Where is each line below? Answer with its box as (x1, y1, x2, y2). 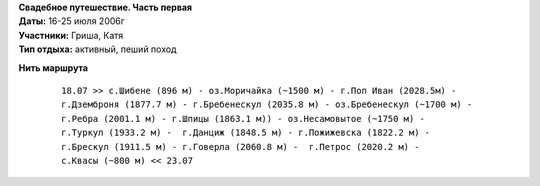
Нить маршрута (18, 61, 89, 74)
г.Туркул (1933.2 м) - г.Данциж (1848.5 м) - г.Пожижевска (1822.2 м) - (61, 127, 431, 139)
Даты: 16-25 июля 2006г (18, 15, 125, 27)
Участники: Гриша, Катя (18, 29, 124, 41)
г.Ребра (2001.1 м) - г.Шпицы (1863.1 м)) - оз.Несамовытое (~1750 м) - (61, 113, 425, 124)
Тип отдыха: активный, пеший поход (18, 43, 177, 55)
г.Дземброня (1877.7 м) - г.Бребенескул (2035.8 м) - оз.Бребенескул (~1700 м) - (61, 99, 473, 110)
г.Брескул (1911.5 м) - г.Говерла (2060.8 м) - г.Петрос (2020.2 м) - (61, 141, 420, 152)
